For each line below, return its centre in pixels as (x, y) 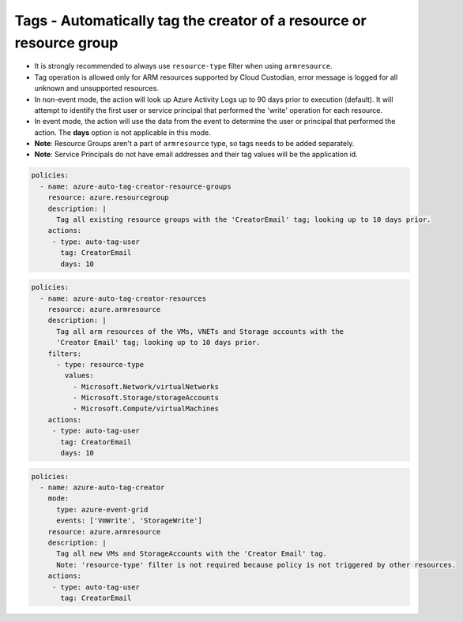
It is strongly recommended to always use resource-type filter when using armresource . (183, 66)
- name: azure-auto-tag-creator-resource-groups (136, 186)
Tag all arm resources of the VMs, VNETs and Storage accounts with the (200, 331)
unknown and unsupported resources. (97, 88)
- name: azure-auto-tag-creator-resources (123, 298)
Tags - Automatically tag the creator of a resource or (190, 21)
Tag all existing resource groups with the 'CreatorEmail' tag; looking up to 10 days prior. (244, 220)
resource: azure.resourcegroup (108, 198)
